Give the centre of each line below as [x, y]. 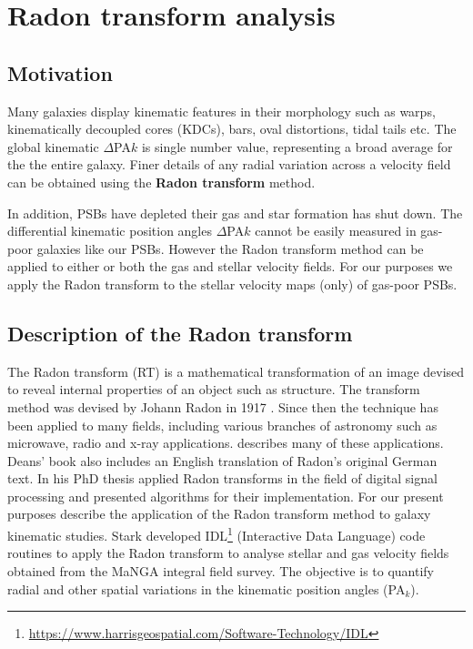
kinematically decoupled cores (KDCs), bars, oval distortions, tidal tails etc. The [232, 129]
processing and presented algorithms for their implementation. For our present [226, 496]
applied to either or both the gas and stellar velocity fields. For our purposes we [230, 266]
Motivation [60, 72]
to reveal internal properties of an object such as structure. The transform [214, 389]
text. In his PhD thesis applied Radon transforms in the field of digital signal [222, 478]
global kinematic [53, 146]
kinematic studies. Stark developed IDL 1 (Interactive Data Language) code [216, 534]
